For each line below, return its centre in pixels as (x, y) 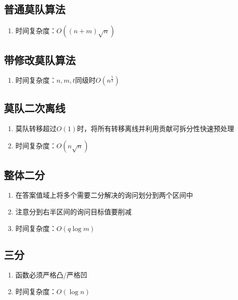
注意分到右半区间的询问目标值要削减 (73, 211)
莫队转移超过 (36, 128)
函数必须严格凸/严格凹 (51, 275)
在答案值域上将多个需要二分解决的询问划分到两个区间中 (104, 195)
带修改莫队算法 (40, 59)
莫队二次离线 (35, 107)
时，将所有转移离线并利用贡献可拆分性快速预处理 (155, 128)
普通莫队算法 (35, 9)
